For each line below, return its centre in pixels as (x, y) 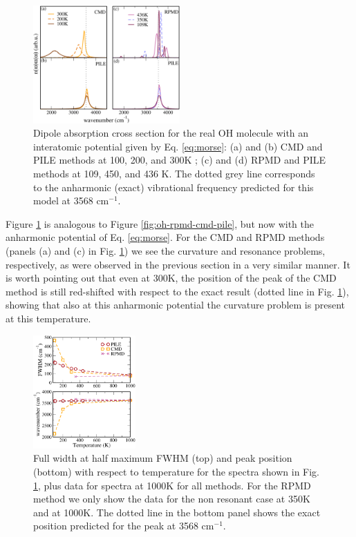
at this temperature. (48, 318)
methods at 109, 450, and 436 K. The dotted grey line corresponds (174, 173)
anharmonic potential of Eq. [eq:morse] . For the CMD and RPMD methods (165, 237)
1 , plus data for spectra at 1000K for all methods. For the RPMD (172, 485)
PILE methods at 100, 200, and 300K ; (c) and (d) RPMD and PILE (180, 160)
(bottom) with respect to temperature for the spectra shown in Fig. (177, 471)
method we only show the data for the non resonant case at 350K (172, 499)
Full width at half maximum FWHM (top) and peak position (163, 458)
